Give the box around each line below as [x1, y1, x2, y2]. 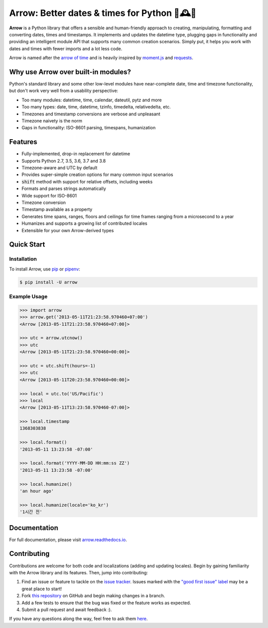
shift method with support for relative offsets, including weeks [21, 179, 153, 184]
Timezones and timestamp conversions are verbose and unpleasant [21, 111, 161, 117]
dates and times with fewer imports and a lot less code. [9, 45, 123, 52]
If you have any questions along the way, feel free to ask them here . [9, 616, 148, 622]
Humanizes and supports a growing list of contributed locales [21, 220, 147, 226]
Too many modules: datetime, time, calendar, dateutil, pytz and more [21, 97, 162, 103]
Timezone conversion [21, 199, 66, 205]
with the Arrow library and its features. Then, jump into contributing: [9, 569, 148, 575]
